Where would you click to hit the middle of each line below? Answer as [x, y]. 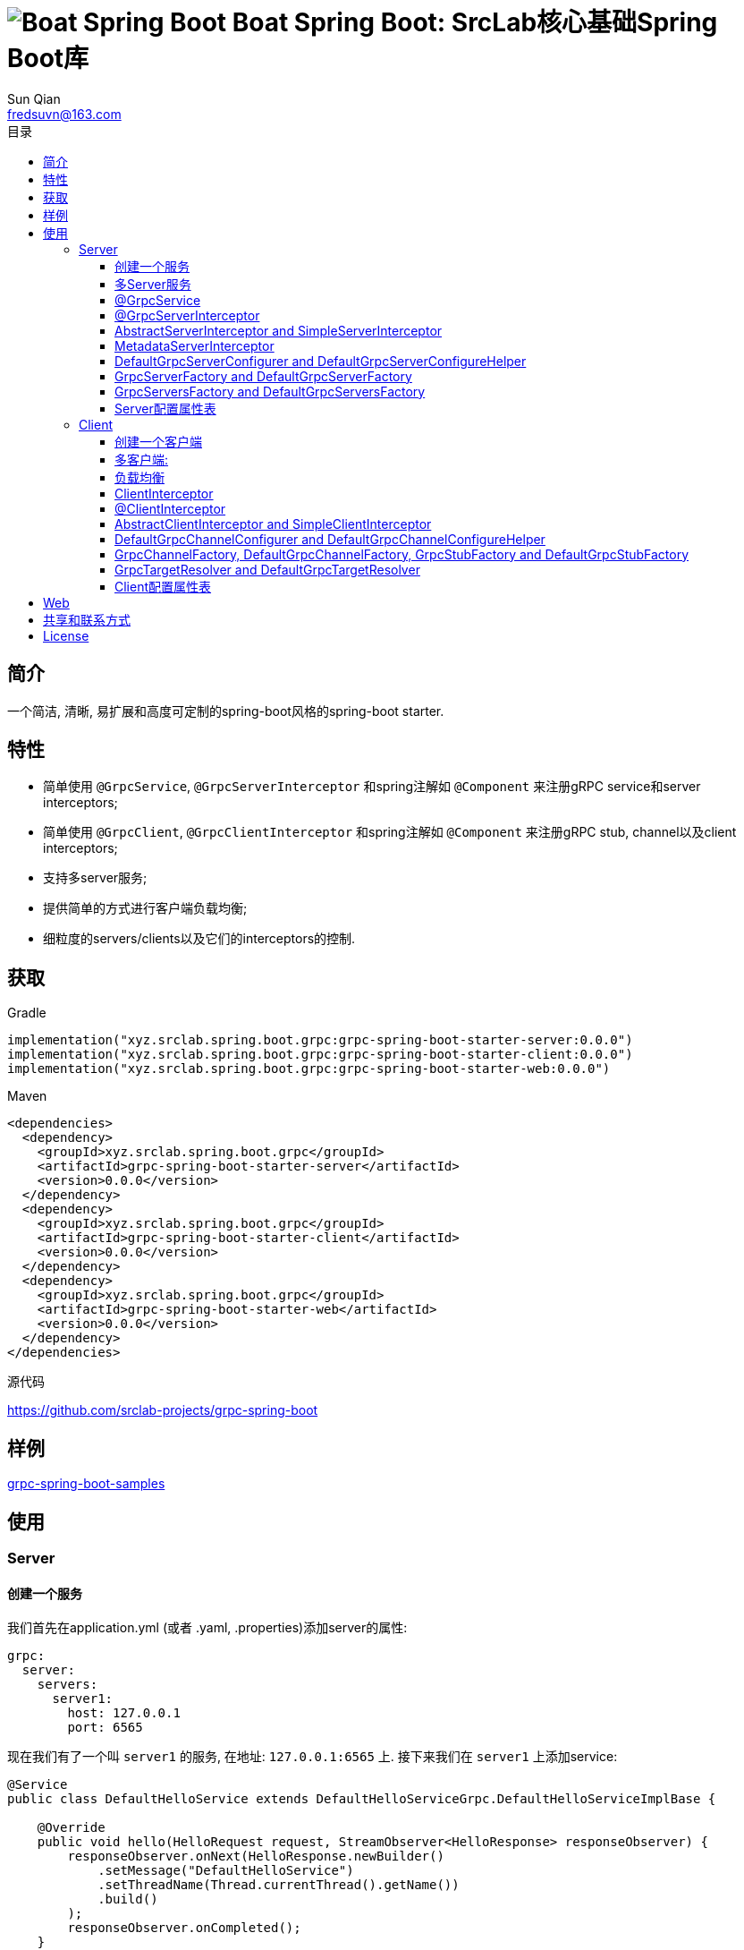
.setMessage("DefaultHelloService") [226, 1871]
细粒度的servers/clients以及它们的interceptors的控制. [199, 939]
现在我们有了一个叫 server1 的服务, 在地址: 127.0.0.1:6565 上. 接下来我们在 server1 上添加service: [313, 1757]
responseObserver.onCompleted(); [184, 1928]
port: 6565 [105, 1728]
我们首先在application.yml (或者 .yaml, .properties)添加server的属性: [207, 1628]
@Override [71, 1828]
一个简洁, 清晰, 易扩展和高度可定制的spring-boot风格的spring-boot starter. [226, 711]
